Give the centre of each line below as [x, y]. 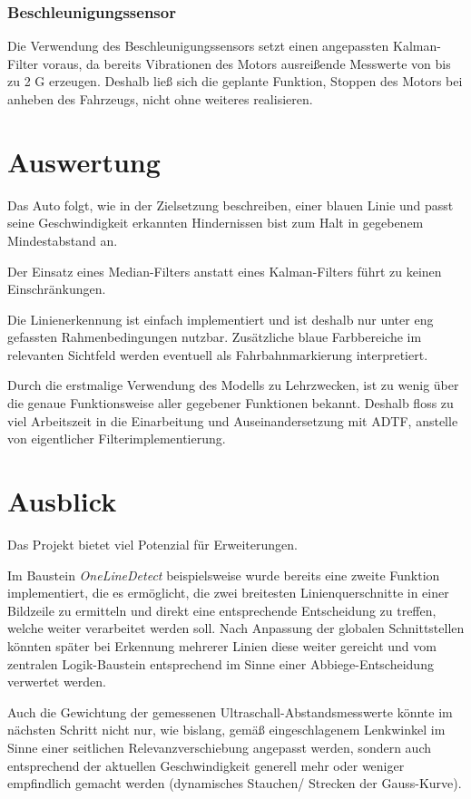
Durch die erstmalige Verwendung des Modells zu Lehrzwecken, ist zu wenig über [233, 385]
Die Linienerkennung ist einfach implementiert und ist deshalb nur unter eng [221, 319]
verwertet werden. [57, 682]
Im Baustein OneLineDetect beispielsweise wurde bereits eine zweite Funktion [224, 575]
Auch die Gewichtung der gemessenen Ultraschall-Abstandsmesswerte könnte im [230, 711]
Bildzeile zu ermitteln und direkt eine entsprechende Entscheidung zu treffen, [222, 610]
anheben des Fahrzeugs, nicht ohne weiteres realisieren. [160, 99]
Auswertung [84, 161]
